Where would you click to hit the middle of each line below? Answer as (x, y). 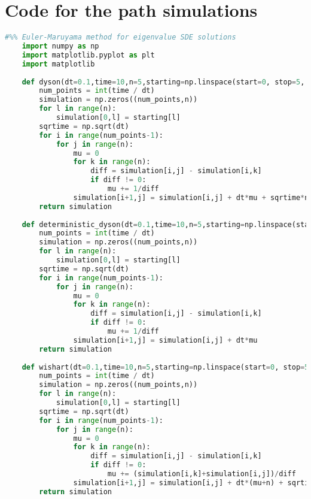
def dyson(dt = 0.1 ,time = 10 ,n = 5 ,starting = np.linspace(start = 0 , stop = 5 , (163, 82)
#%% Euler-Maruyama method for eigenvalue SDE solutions (121, 37)
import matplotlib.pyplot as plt (88, 55)
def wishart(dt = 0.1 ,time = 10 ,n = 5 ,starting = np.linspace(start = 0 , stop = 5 (165, 367)
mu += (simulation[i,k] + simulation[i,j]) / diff (202, 474)
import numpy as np (60, 46)
